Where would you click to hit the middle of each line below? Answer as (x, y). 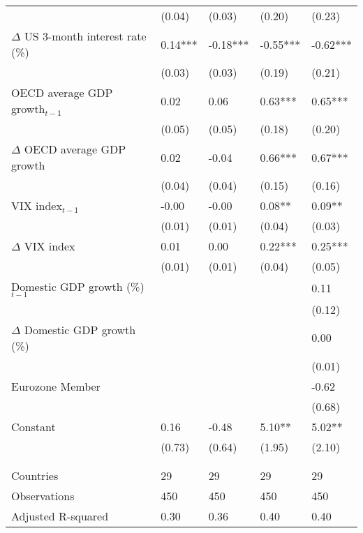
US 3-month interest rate (85, 36)
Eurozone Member (56, 386)
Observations (43, 495)
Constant (34, 426)
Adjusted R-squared (60, 516)
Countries (35, 475)
